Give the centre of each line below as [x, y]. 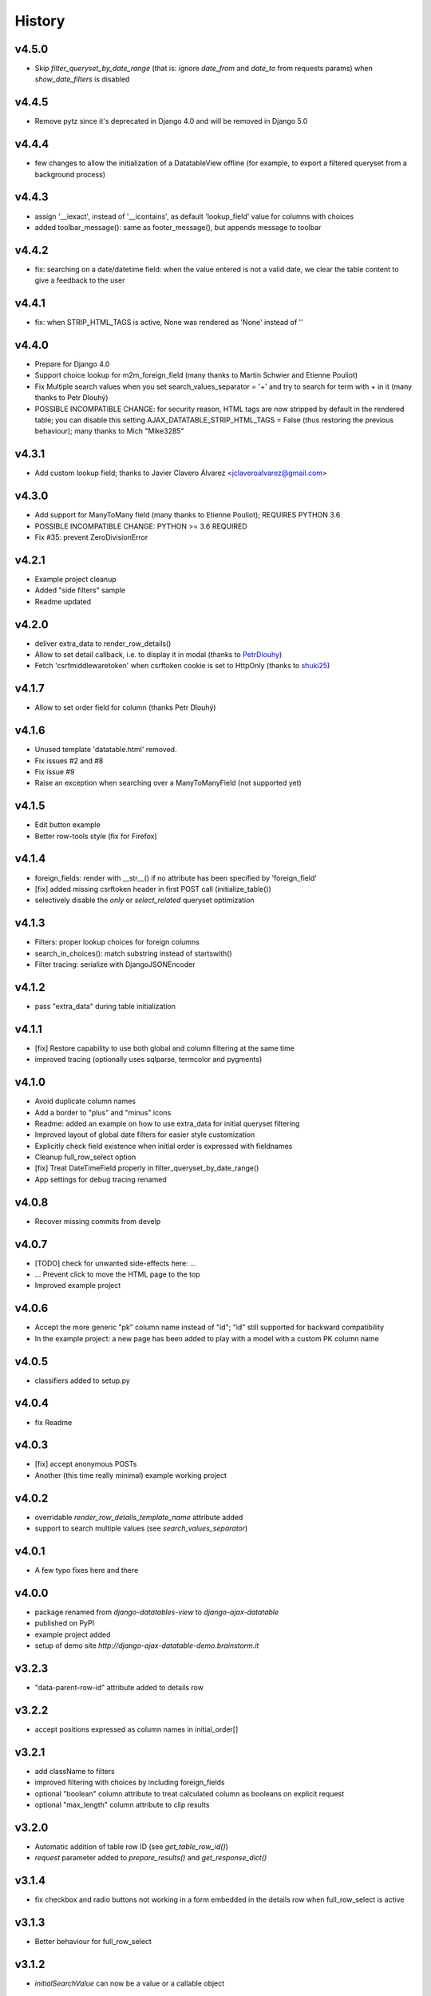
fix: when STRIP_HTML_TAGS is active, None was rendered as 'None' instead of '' [169, 323]
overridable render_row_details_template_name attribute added [139, 1517]
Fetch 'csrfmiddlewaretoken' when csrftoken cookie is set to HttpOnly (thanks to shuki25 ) [182, 666]
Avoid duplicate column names [85, 1101]
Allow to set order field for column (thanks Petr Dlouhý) [125, 707]
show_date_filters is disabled [82, 79]
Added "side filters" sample [80, 590]
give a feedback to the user [80, 280]
